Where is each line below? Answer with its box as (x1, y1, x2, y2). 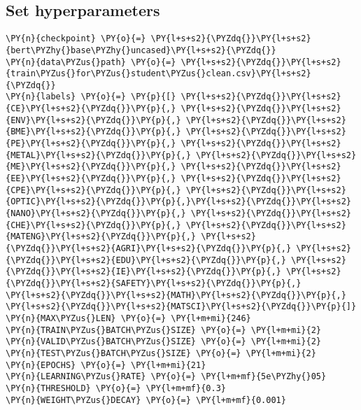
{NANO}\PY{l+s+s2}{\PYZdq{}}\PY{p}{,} (6, 208, 186, 219)
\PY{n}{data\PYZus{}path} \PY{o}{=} (6, 57, 176, 67)
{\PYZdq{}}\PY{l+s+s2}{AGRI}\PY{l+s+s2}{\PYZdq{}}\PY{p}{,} (6, 243, 292, 254)
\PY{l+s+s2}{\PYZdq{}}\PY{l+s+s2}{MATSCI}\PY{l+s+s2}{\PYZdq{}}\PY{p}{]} (6, 302, 357, 312)
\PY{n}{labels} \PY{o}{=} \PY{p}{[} (6, 92, 176, 102)
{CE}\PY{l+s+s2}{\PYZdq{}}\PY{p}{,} (6, 104, 176, 114)
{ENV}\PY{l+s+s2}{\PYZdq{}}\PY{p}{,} (6, 115, 181, 125)
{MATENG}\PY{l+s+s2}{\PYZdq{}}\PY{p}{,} (6, 232, 197, 242)
